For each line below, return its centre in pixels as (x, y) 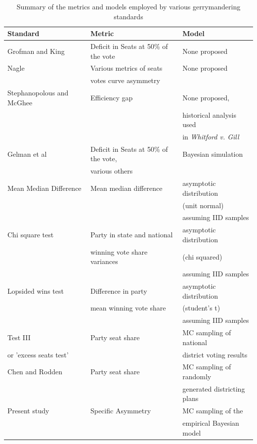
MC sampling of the (213, 411)
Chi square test (31, 235)
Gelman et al (27, 154)
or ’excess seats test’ (38, 354)
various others (111, 171)
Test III (19, 337)
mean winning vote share (128, 308)
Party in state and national (131, 235)
